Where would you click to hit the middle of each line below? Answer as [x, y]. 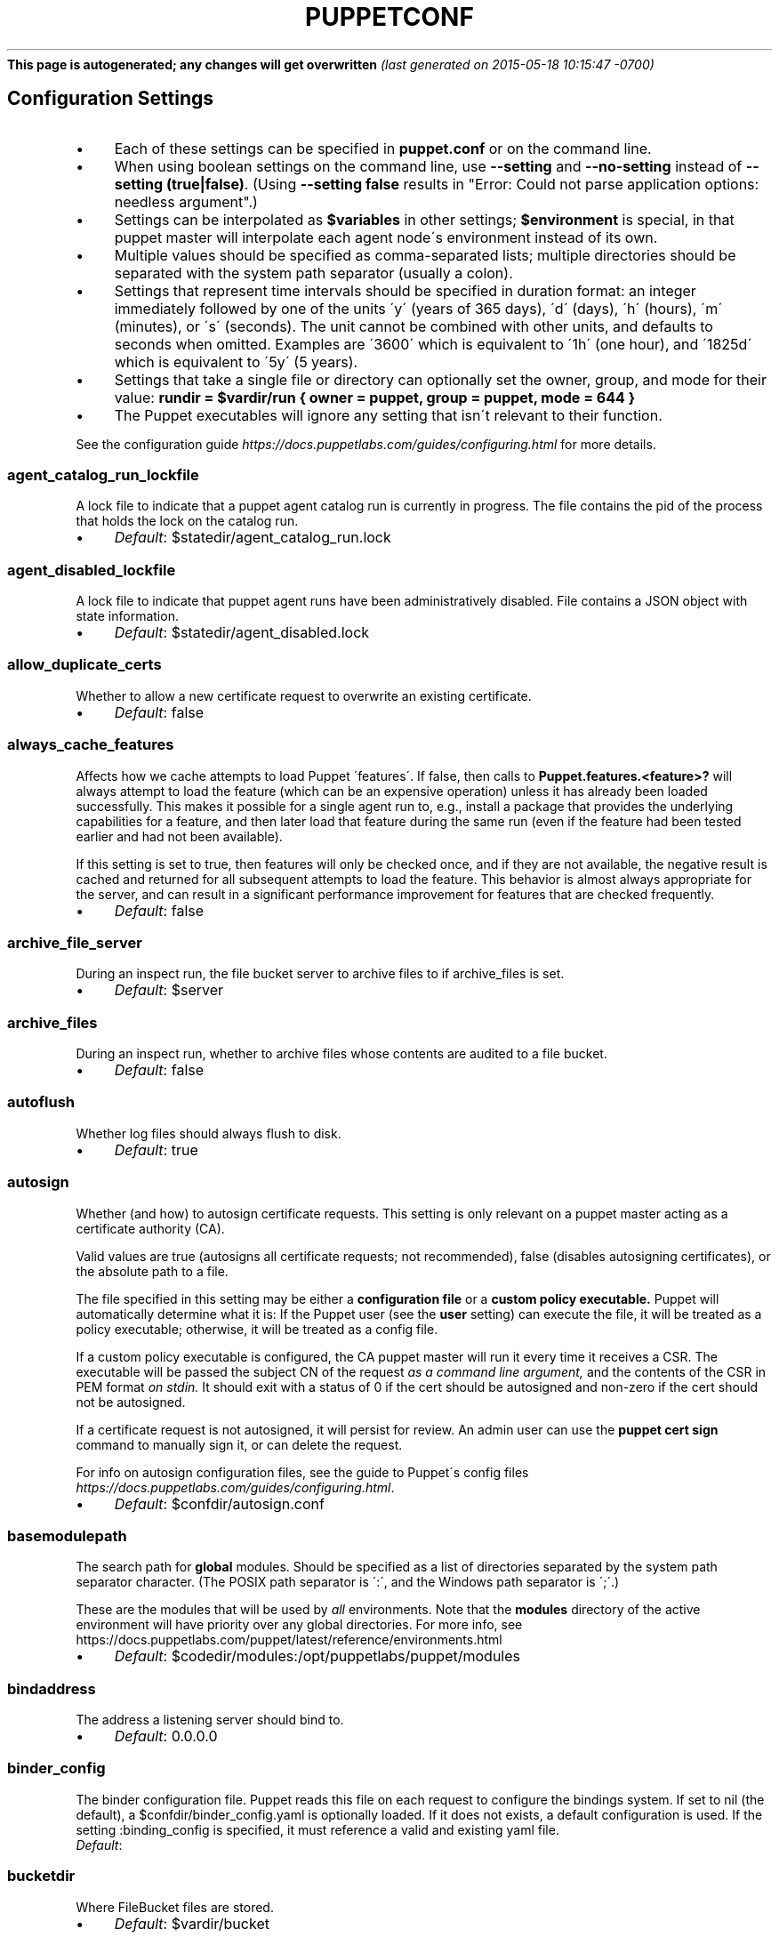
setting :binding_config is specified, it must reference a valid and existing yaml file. [317, 1829]
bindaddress [52, 1688]
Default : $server [169, 990]
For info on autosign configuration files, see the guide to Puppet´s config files [302, 1472]
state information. [127, 616]
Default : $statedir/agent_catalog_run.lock [253, 538]
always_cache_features [91, 745]
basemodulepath [67, 1535]
